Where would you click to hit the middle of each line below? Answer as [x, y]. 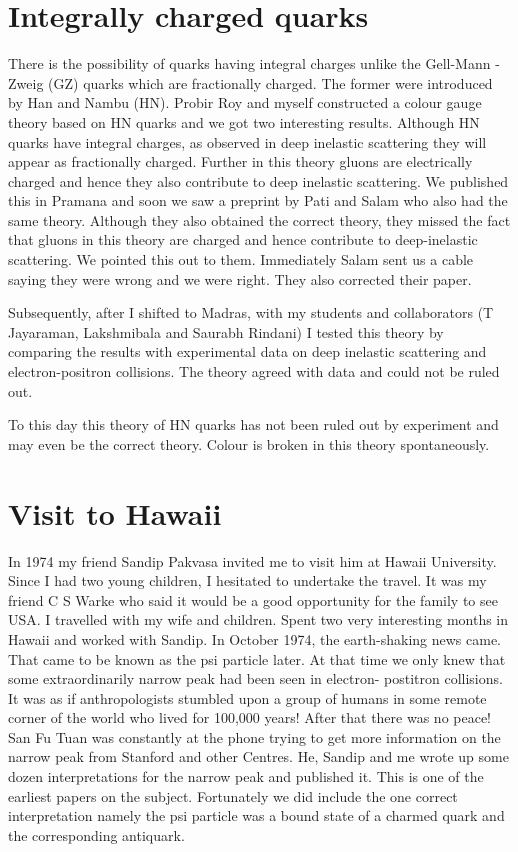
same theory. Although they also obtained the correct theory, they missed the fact [259, 219]
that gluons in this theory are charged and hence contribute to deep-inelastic [243, 239]
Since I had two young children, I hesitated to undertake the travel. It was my [247, 580]
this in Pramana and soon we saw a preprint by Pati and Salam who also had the [258, 200]
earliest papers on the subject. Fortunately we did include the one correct [233, 795]
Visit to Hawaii [115, 512]
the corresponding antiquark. [96, 834]
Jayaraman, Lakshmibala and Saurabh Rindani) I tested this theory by [226, 331]
